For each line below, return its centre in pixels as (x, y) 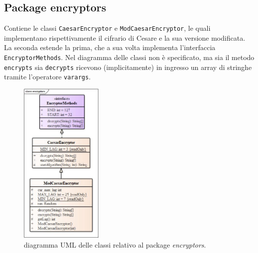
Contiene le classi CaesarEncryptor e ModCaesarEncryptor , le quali (107, 28)
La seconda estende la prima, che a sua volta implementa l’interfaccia (110, 47)
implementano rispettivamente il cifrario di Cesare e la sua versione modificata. (125, 37)
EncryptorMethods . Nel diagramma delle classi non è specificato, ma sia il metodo (129, 57)
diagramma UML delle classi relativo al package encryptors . (115, 244)
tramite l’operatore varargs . (47, 77)
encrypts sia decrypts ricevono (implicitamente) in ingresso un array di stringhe (128, 67)
